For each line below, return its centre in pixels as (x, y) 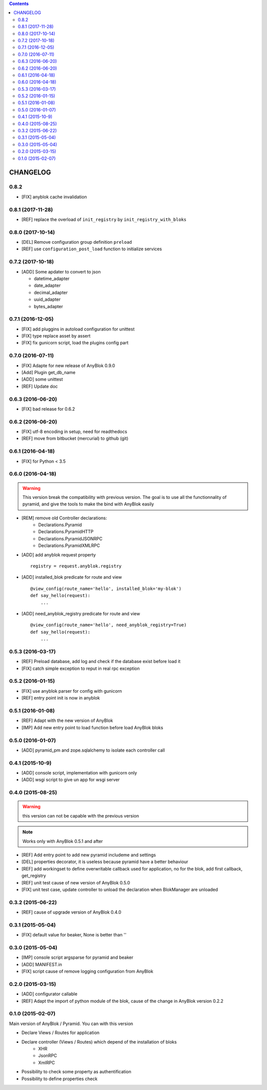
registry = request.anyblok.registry (76, 566)
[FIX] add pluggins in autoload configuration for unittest (78, 329)
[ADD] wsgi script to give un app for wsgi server (71, 780)
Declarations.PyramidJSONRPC (70, 539)
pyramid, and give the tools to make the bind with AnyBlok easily (88, 504)
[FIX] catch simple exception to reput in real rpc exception (81, 668)
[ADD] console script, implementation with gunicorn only (79, 773)
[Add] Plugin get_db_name (49, 372)
